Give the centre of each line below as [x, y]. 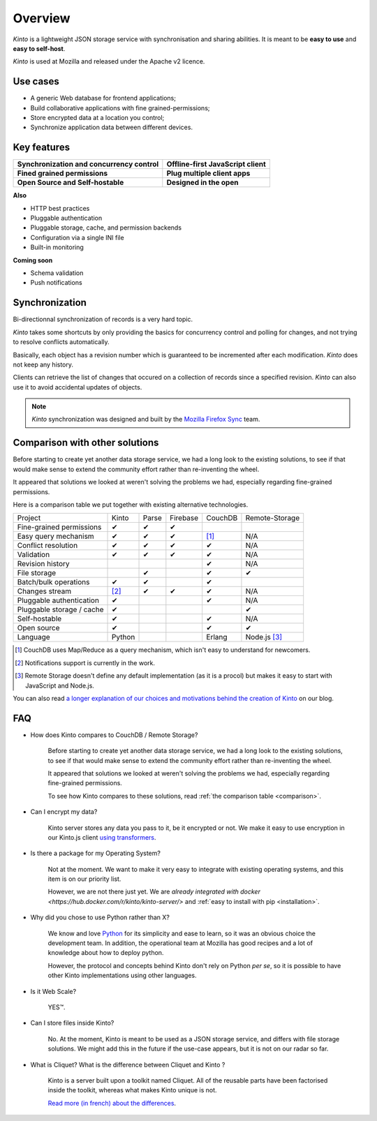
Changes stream [44, 591]
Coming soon [33, 260]
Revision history [43, 564]
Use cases [36, 81]
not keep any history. [43, 364]
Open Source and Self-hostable [71, 183]
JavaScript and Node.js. [60, 685]
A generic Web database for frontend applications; [103, 98]
